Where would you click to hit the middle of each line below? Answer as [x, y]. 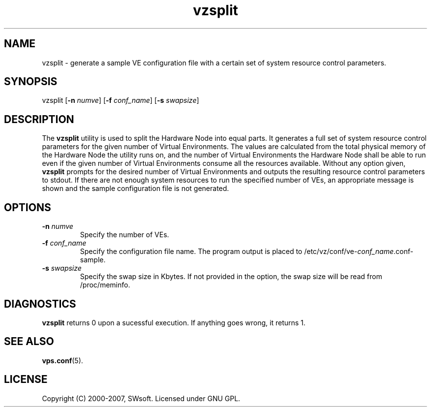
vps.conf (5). [62, 360]
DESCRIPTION [39, 119]
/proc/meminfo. [105, 285]
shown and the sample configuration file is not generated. [136, 189]
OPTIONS [28, 207]
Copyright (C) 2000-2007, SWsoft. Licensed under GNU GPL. [141, 398]
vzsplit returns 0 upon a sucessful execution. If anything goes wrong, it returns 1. [174, 322]
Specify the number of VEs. [124, 235]
